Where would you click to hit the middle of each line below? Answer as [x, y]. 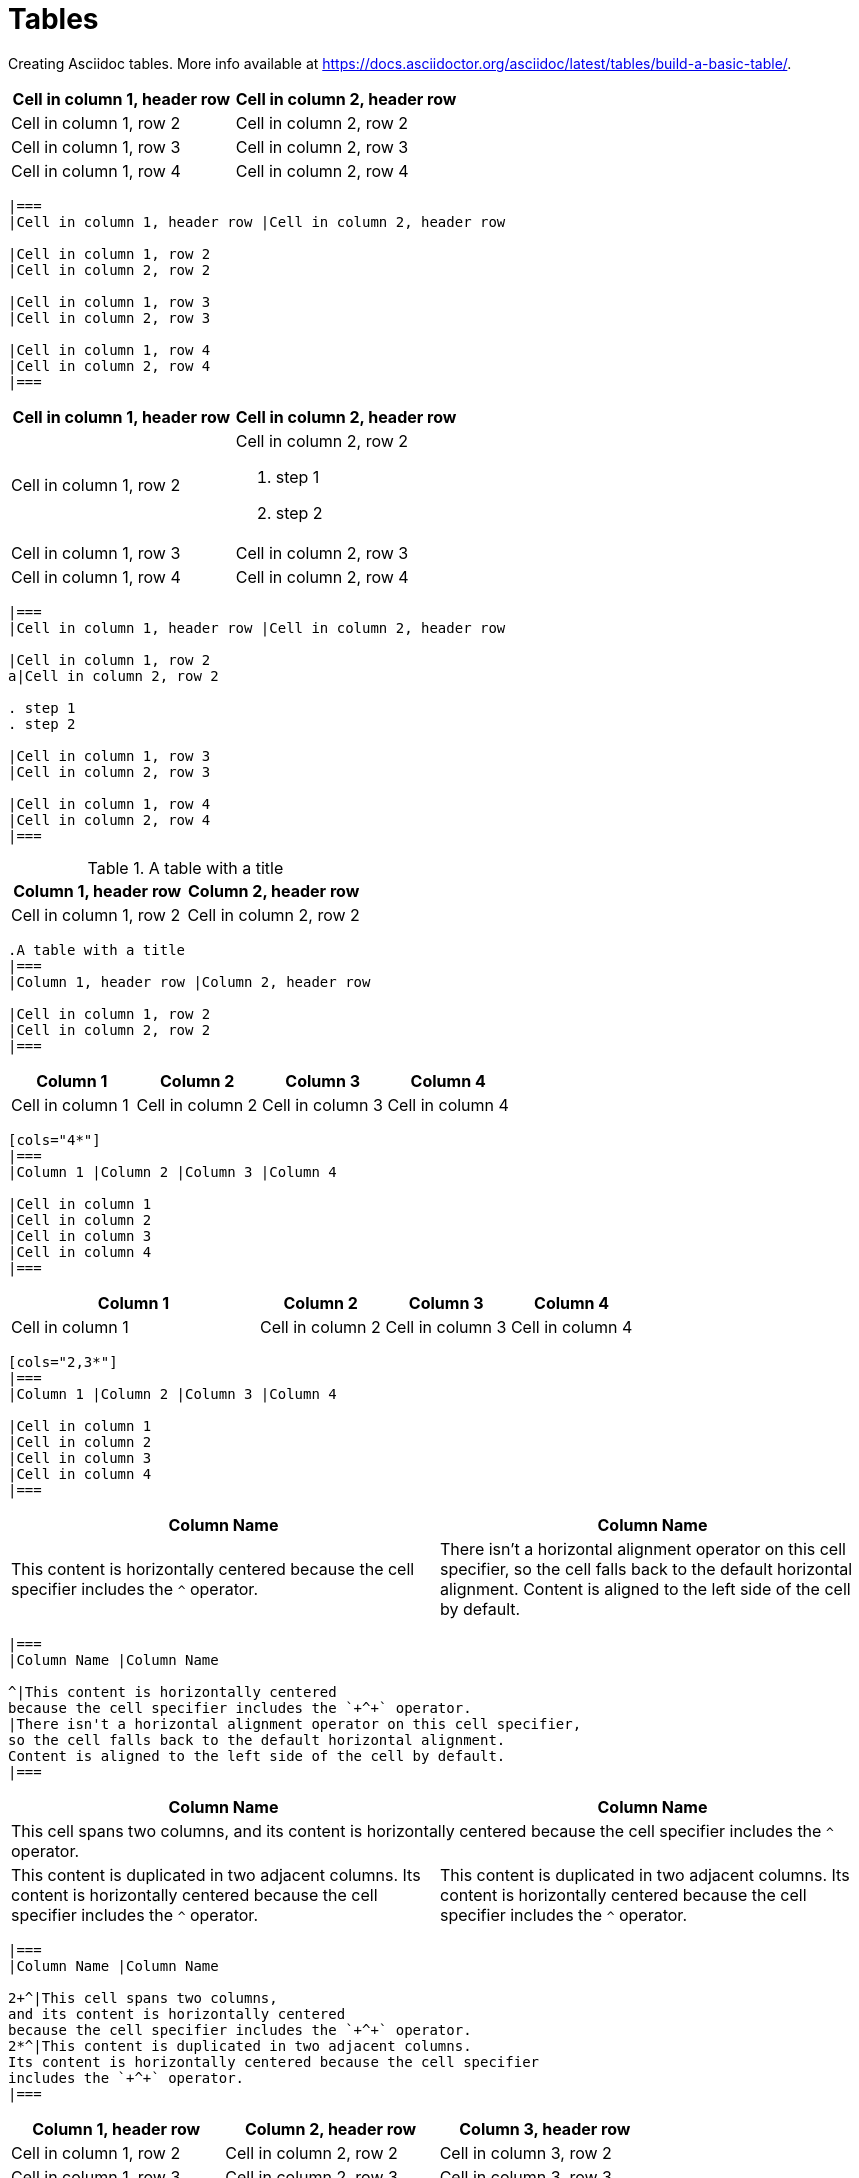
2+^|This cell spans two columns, [143, 1997]
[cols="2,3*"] [63, 1361]
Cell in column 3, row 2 [525, 2152]
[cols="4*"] [54, 1139]
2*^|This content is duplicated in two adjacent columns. [240, 2045]
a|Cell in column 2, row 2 [113, 675]
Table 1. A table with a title [185, 867]
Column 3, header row [545, 2128]
